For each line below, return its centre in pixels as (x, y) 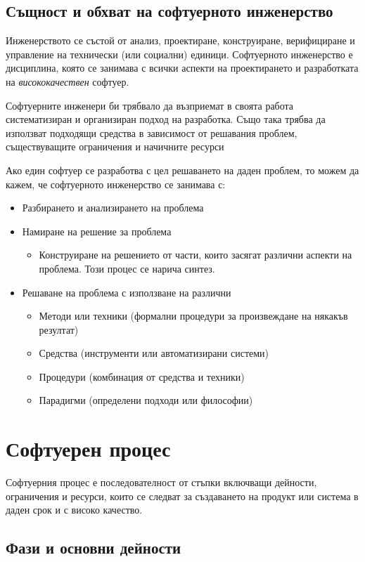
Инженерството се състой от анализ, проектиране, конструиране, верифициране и (180, 40)
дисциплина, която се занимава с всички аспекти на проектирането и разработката (182, 68)
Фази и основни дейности (94, 548)
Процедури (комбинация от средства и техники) (142, 376)
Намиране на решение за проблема (97, 231)
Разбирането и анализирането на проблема (113, 208)
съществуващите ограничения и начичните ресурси (115, 146)
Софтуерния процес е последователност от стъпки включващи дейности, (161, 482)
